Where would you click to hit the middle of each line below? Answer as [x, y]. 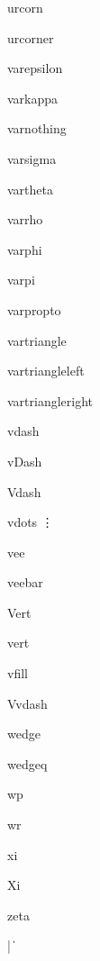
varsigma [32, 158]
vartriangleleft [46, 371]
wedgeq [27, 763]
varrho [25, 219]
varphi [25, 249]
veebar [25, 582]
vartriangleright [50, 400]
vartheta [30, 189]
